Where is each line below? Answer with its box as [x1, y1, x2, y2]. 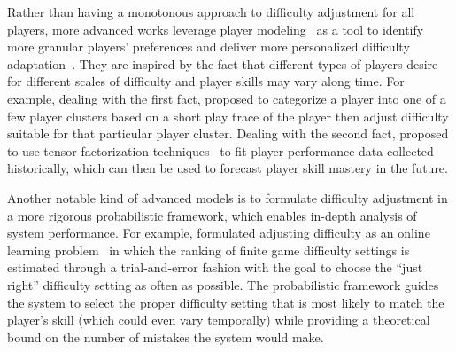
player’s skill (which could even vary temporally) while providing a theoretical [7, 310, 430, 329]
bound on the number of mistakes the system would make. [7, 327, 324, 346]
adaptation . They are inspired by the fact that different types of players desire [7, 54, 438, 73]
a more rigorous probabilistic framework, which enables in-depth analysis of [7, 206, 417, 224]
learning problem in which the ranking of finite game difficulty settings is [7, 240, 410, 259]
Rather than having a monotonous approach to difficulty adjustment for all [7, 3, 415, 20]
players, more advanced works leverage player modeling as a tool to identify [7, 20, 424, 38]
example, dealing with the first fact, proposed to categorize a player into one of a [7, 89, 446, 107]
